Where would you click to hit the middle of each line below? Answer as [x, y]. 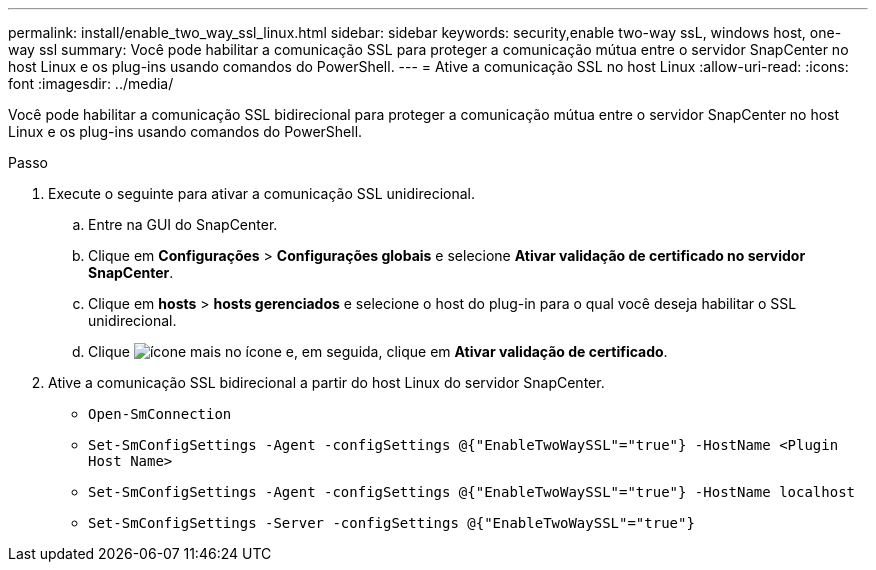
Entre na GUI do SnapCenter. [183, 224]
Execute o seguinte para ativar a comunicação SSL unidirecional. [261, 193]
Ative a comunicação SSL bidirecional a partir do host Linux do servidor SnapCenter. [326, 382]
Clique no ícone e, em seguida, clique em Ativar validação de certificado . [378, 351]
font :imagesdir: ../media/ [91, 83]
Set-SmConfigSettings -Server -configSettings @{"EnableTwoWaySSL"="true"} [391, 523]
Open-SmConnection [160, 414]
